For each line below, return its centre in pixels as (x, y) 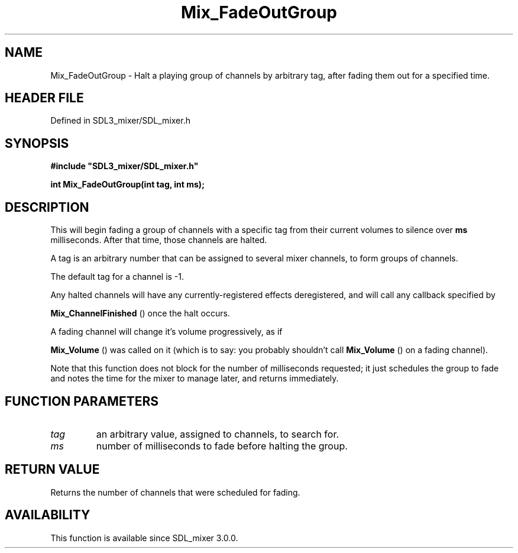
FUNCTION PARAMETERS (82, 401)
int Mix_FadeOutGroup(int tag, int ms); (127, 185)
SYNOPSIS (37, 143)
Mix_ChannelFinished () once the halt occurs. (140, 313)
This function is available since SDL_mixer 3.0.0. (144, 538)
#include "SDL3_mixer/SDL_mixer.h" (124, 166)
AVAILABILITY (48, 515)
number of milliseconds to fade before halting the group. (222, 446)
